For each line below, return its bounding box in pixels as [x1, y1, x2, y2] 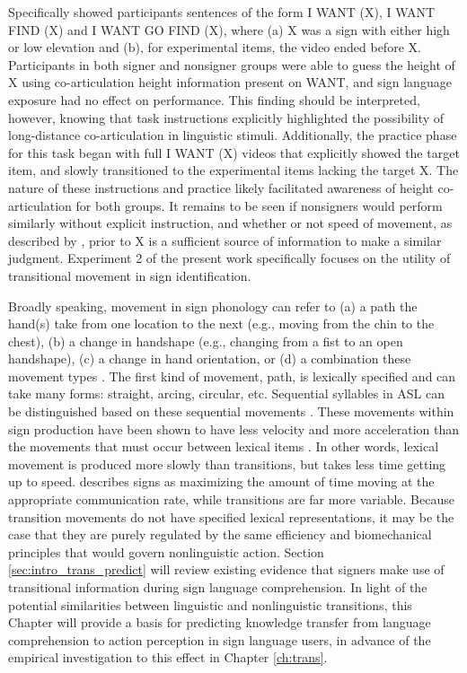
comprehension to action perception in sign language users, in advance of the [8, 630, 431, 649]
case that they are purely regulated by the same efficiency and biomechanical [8, 525, 432, 544]
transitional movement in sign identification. [8, 266, 251, 284]
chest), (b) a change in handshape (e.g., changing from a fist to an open [8, 331, 403, 350]
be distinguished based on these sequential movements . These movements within [8, 402, 454, 421]
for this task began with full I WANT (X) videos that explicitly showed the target [8, 143, 460, 162]
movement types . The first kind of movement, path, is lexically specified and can [8, 366, 456, 385]
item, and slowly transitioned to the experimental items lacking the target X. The [8, 161, 459, 179]
